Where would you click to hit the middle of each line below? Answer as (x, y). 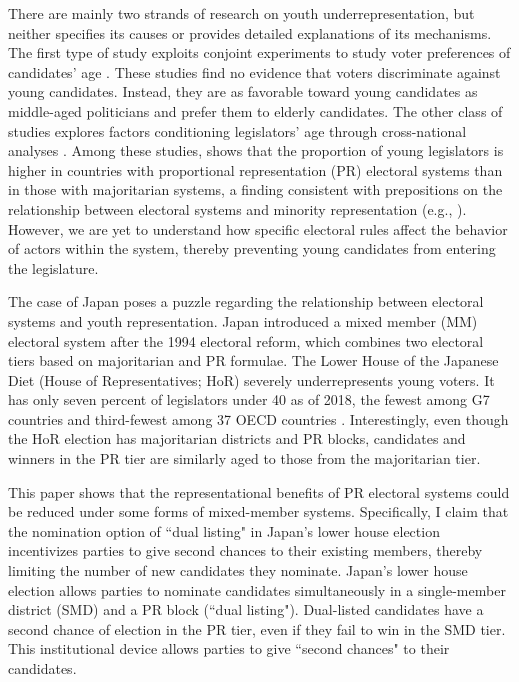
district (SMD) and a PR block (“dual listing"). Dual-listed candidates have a (246, 609)
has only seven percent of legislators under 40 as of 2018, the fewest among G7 (249, 399)
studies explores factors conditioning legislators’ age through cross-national (237, 130)
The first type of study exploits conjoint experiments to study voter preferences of (259, 52)
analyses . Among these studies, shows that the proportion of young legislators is (256, 150)
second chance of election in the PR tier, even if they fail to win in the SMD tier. (257, 628)
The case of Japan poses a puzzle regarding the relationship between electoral (246, 301)
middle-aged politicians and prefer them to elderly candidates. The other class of (255, 110)
